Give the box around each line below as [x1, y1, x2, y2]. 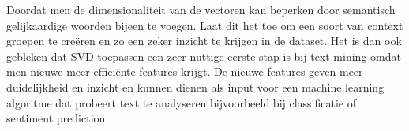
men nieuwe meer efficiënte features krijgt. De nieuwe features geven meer [6, 63, 363, 80]
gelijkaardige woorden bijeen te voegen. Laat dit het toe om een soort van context [6, 17, 403, 33]
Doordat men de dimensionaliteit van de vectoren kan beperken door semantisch [6, 2, 396, 17]
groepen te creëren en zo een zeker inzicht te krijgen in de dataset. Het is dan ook [6, 32, 402, 49]
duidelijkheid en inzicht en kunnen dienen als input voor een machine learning [6, 78, 385, 95]
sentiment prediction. [6, 110, 109, 126]
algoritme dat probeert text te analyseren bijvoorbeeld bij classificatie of [6, 94, 357, 110]
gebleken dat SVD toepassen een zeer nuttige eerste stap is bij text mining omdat [6, 47, 401, 64]
